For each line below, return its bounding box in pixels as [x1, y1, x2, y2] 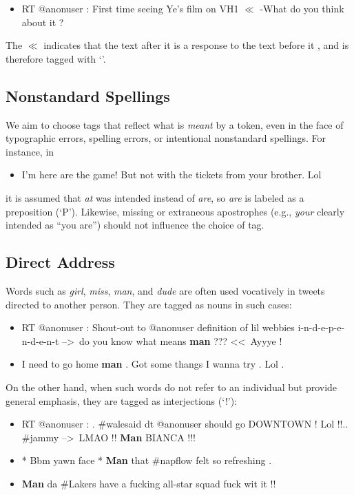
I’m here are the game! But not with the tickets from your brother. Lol [21, 167, 322, 182]
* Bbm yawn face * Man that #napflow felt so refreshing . [21, 453, 272, 467]
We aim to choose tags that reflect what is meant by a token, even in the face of [6, 117, 344, 131]
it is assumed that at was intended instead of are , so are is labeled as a [6, 190, 304, 204]
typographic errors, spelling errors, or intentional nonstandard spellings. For [6, 131, 326, 145]
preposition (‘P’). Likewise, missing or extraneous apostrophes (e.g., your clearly [6, 204, 345, 218]
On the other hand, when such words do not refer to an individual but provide [6, 379, 337, 394]
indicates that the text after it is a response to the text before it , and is [43, 38, 349, 52]
